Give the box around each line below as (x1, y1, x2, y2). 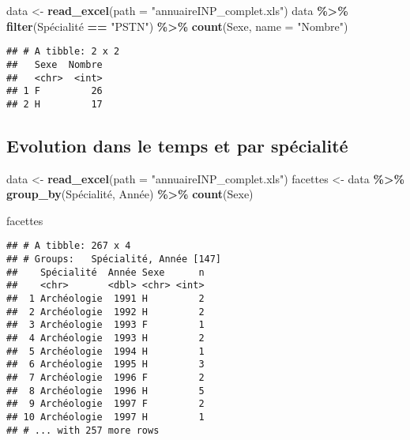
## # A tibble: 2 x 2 (6, 46, 120, 58)
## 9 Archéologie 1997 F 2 (6, 398, 205, 410)
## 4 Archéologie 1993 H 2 (6, 333, 205, 344)
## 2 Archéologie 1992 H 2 (6, 306, 205, 318)
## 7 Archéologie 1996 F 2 (6, 372, 205, 384)
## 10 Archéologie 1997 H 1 (6, 411, 205, 423)
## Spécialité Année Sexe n (6, 266, 205, 278)
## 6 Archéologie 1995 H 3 (6, 359, 205, 370)
